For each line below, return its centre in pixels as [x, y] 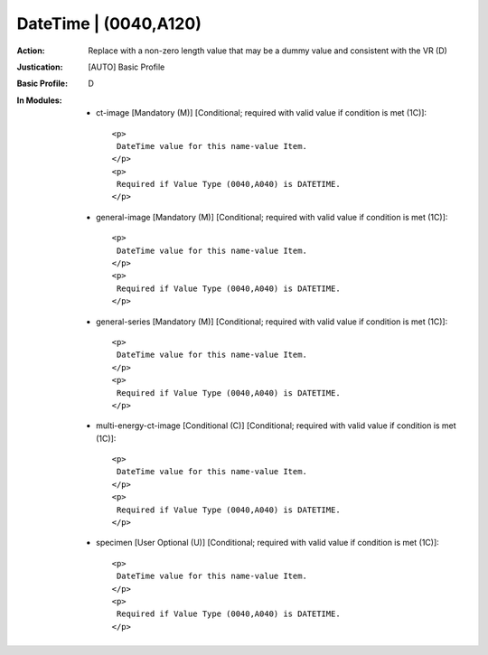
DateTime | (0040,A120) [109, 23]
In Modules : [39, 100]
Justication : [40, 67]
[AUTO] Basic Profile [127, 67]
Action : [31, 51]
